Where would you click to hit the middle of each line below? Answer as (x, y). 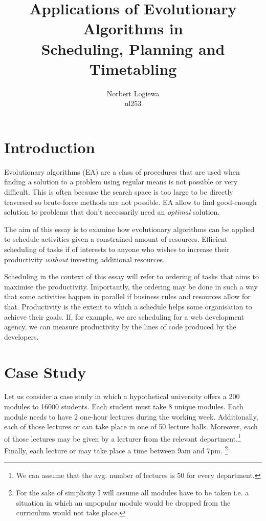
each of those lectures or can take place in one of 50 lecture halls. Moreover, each (131, 426)
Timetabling (133, 68)
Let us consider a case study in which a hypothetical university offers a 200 (122, 396)
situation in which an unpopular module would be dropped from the (123, 502)
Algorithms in (133, 28)
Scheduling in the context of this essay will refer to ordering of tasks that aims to (131, 276)
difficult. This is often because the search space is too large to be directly (119, 192)
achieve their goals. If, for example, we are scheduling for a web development (124, 316)
